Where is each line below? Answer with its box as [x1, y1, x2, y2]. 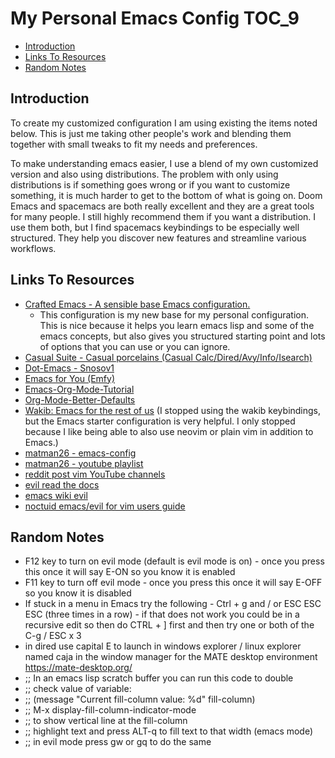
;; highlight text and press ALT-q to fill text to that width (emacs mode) [24, 725, 314, 737]
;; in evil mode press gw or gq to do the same [24, 736, 212, 748]
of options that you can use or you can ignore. [39, 340, 231, 352]
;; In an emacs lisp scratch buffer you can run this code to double [24, 672, 294, 684]
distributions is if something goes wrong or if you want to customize [10, 178, 291, 191]
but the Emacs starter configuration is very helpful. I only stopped [24, 415, 296, 427]
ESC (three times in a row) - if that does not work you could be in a [24, 608, 300, 621]
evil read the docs [24, 478, 100, 491]
